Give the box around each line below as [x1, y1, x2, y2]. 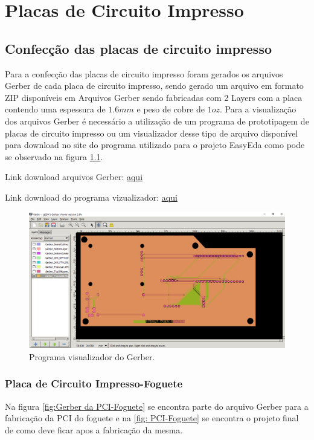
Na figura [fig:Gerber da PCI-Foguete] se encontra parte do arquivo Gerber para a [5, 400, 309, 412]
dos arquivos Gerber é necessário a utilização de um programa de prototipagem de [5, 114, 309, 127]
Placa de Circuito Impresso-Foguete [5, 376, 183, 391]
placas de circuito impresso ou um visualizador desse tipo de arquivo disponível [5, 126, 298, 139]
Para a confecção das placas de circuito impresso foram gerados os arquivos [5, 67, 283, 80]
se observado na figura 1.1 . [5, 150, 103, 163]
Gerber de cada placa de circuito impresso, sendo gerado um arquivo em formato [5, 79, 304, 92]
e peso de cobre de [136, 103, 205, 115]
